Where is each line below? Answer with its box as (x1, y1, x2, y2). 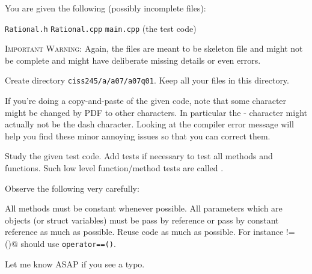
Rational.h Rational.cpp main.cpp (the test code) (5, 22, 197, 34)
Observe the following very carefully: (5, 181, 139, 194)
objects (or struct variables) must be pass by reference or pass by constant (5, 213, 279, 226)
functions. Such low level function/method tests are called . (5, 162, 224, 174)
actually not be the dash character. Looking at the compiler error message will (5, 118, 294, 130)
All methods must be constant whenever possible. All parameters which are (5, 202, 283, 215)
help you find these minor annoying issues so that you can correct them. (5, 129, 271, 142)
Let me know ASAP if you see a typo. (5, 257, 145, 270)
